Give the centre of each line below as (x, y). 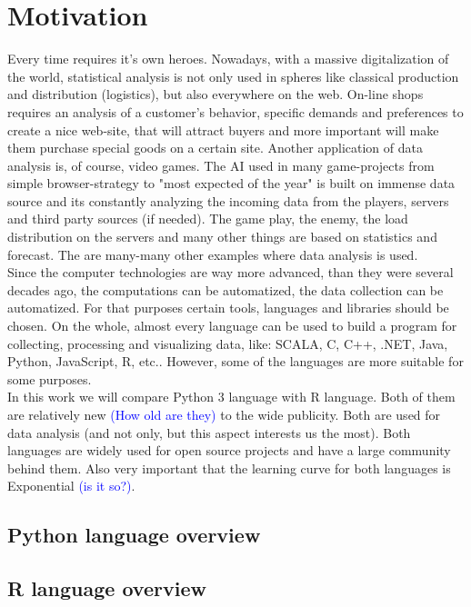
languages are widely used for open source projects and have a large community (229, 450)
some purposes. (50, 378)
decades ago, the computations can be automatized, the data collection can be (225, 289)
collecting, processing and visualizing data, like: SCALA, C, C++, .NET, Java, (228, 343)
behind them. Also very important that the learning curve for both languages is (229, 468)
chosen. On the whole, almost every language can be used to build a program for (232, 326)
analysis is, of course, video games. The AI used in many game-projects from (221, 165)
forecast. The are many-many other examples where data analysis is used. (213, 254)
